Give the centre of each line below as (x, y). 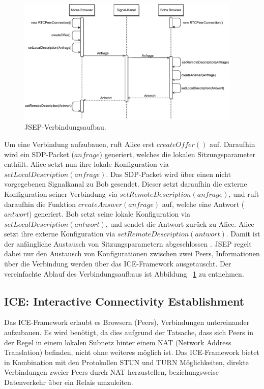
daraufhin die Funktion (40, 204)
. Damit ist (243, 234)
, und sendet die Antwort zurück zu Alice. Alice (180, 223)
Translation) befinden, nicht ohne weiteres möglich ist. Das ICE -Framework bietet (132, 352)
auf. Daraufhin (232, 144)
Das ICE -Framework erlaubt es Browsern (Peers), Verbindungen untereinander (127, 322)
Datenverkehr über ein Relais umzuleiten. (69, 382)
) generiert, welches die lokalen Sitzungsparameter (177, 154)
